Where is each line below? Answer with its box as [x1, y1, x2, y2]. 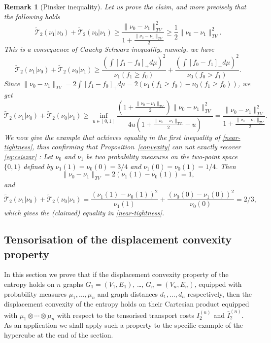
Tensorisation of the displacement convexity [4, 232, 232, 247]
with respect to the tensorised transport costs [57, 309, 195, 320]
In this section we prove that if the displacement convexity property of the [4, 269, 229, 279]
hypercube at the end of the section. [4, 329, 113, 340]
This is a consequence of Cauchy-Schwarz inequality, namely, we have [4, 44, 214, 54]
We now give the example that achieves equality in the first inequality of [4, 132, 220, 142]
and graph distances [97, 288, 158, 299]
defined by [23, 161, 53, 171]
